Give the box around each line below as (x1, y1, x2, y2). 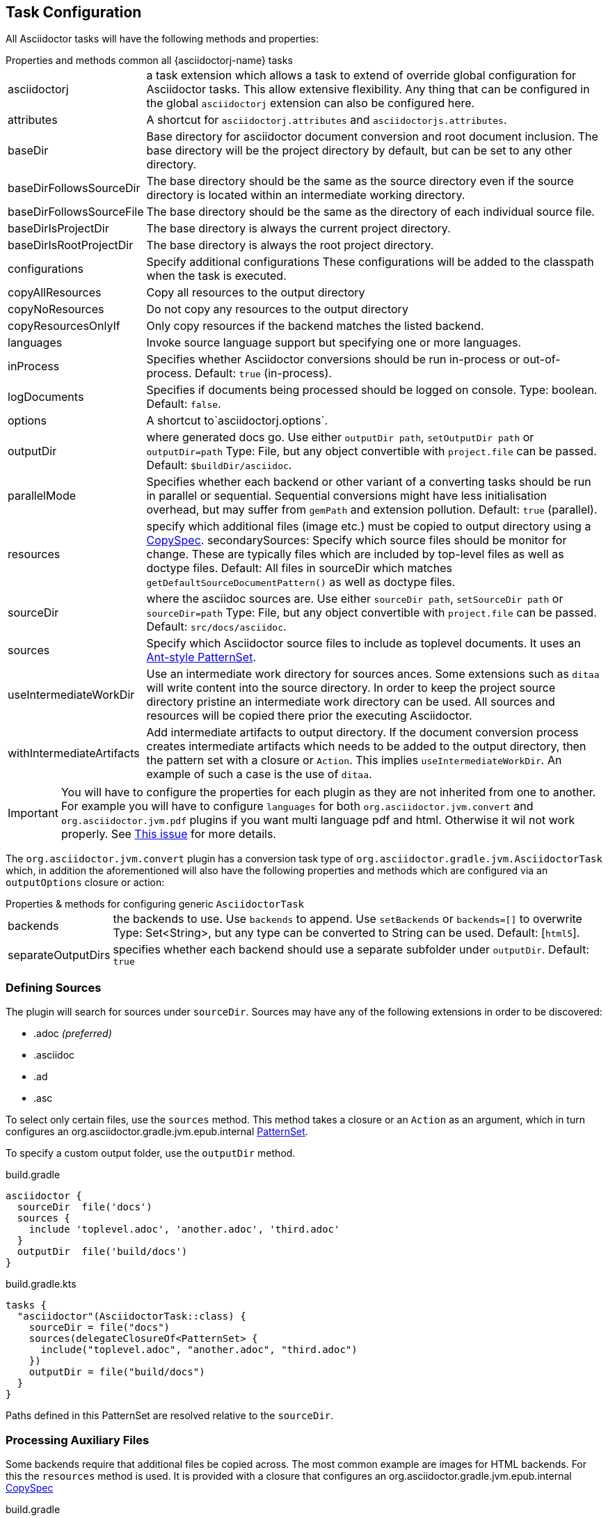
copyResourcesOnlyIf (8, 319, 120, 333)
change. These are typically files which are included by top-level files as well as (146, 547, 564, 562)
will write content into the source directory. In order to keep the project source (146, 681, 556, 695)
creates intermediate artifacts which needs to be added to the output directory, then (146, 739, 586, 754)
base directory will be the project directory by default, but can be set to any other (146, 143, 573, 158)
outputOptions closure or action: (6, 876, 165, 889)
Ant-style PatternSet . (146, 650, 257, 665)
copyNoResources (8, 302, 104, 317)
